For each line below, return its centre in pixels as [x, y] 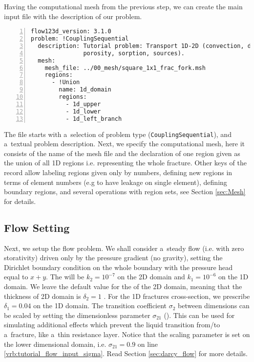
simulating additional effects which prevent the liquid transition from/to [112, 325]
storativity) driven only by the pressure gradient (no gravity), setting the [113, 258]
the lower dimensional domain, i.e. [55, 344]
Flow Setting [37, 227]
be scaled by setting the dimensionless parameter [77, 315]
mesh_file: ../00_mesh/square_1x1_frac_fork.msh [125, 68]
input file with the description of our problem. [73, 16]
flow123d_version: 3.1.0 [71, 32]
